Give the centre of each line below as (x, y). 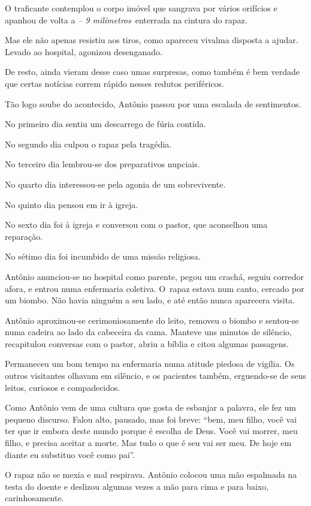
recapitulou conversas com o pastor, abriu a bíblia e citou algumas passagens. (147, 343)
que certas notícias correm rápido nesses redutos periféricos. (114, 83)
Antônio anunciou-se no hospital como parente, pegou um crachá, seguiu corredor (154, 276)
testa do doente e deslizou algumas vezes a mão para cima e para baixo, (137, 486)
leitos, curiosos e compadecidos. (63, 387)
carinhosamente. (34, 498)
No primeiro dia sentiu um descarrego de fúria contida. (105, 124)
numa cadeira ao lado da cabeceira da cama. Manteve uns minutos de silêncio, (148, 332)
